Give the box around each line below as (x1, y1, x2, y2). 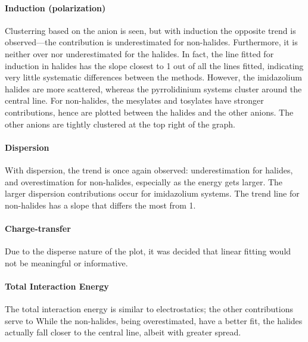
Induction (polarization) (5, 1, 106, 14)
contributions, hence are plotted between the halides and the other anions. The (5, 105, 294, 118)
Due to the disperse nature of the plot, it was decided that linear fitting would (5, 245, 291, 257)
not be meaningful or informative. (5, 256, 128, 269)
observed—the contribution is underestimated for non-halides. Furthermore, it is (5, 36, 298, 48)
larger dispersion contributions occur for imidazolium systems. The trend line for (5, 187, 300, 200)
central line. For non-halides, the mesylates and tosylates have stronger (5, 94, 264, 107)
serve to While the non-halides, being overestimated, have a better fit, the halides (5, 314, 303, 327)
